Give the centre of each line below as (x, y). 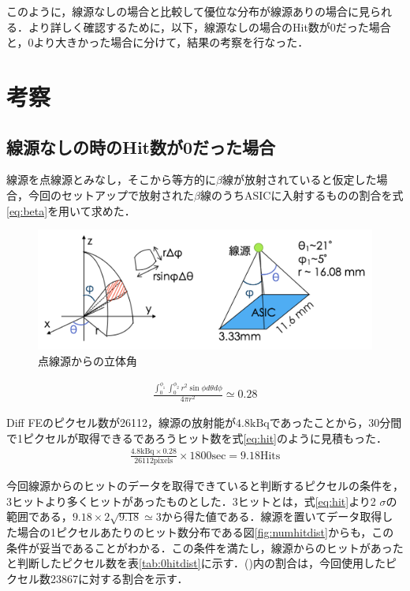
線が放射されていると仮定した (299, 180)
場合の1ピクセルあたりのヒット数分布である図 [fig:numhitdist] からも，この (205, 531)
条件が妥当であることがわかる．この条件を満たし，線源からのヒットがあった (205, 547)
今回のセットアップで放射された (111, 195)
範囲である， (39, 516)
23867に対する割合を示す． (119, 578)
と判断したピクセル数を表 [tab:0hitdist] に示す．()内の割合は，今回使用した (196, 563)
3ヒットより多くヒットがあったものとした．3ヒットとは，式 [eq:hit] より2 (191, 501)
